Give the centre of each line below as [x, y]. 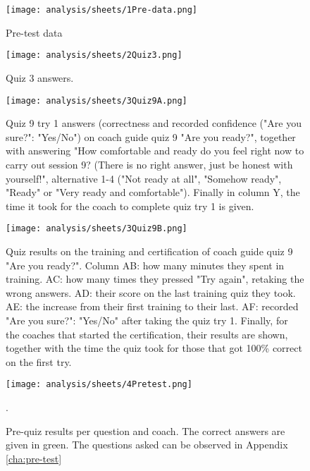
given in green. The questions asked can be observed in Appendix [147, 445]
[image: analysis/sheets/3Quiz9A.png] [97, 100]
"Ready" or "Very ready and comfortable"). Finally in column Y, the [153, 192]
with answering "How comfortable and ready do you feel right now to [155, 151]
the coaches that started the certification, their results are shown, [147, 334]
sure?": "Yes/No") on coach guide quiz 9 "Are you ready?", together [151, 136]
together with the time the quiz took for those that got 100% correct [154, 348]
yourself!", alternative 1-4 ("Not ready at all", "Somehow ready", [144, 178]
